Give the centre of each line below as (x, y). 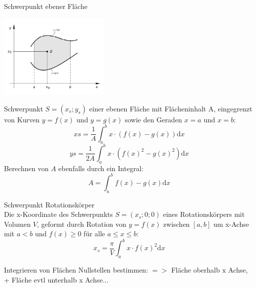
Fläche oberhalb (196, 270)
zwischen (176, 224)
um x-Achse (231, 224)
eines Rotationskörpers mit (204, 214)
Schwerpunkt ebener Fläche (46, 6)
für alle (94, 234)
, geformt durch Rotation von (82, 224)
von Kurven (22, 119)
